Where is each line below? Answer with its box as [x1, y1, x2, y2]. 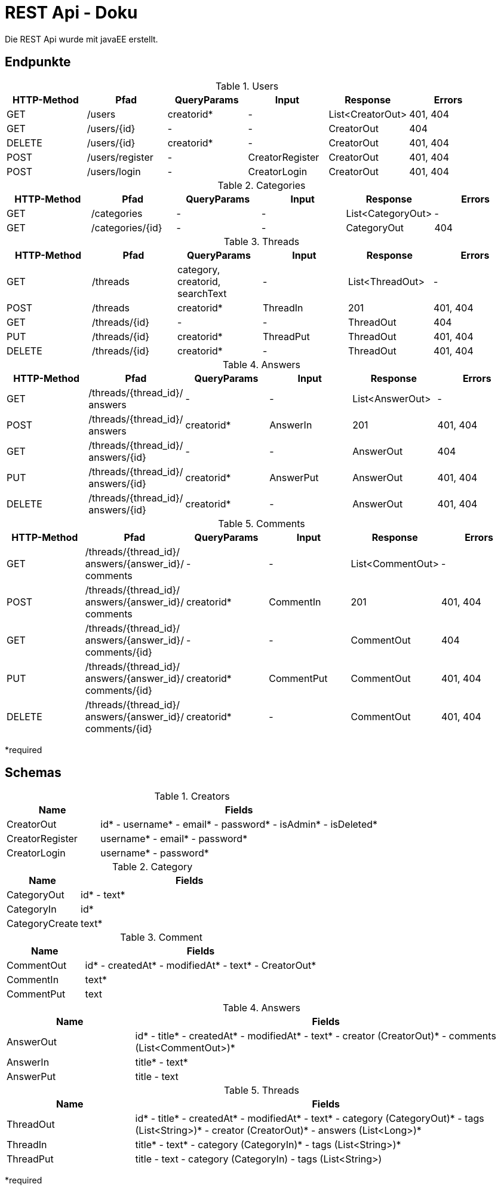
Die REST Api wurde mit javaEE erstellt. [5, 33, 158, 44]
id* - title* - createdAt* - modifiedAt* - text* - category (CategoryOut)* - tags [135, 1112, 484, 1125]
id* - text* [81, 889, 125, 901]
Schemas [5, 765, 62, 781]
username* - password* [100, 847, 209, 859]
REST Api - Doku [5, 2, 138, 23]
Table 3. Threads [223, 235, 300, 247]
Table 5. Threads [223, 1084, 300, 1097]
